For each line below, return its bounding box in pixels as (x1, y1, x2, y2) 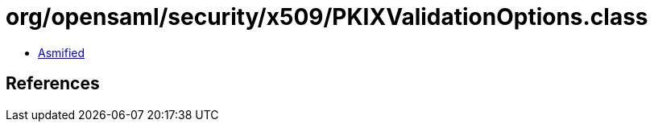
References (6, 73, 100, 94)
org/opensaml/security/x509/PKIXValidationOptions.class (6, 3, 648, 31)
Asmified (38, 45, 85, 60)
